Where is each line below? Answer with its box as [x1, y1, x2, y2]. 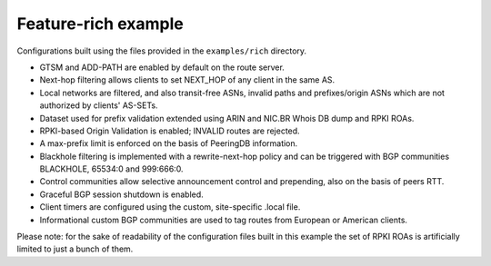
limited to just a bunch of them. [16, 243, 134, 254]
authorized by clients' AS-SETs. [39, 100, 158, 111]
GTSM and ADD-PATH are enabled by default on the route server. [39, 62, 286, 73]
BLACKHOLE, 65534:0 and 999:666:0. [39, 163, 184, 174]
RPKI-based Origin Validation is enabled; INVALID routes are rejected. [39, 125, 300, 136]
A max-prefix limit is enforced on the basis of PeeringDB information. [39, 138, 298, 149]
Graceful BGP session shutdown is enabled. [39, 189, 204, 200]
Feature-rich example [16, 14, 184, 34]
